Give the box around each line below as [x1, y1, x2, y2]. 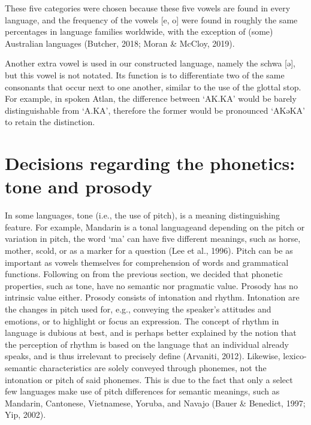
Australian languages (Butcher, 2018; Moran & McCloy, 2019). [5, 37, 235, 49]
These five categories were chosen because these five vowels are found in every [5, 2, 291, 14]
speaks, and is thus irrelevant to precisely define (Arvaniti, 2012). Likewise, [5, 350, 280, 362]
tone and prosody [5, 174, 153, 199]
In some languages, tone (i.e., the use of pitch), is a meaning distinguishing [5, 209, 280, 221]
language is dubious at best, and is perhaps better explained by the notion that [5, 326, 297, 339]
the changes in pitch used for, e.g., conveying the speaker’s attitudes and [5, 303, 271, 315]
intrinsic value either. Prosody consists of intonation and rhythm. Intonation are [5, 291, 300, 303]
